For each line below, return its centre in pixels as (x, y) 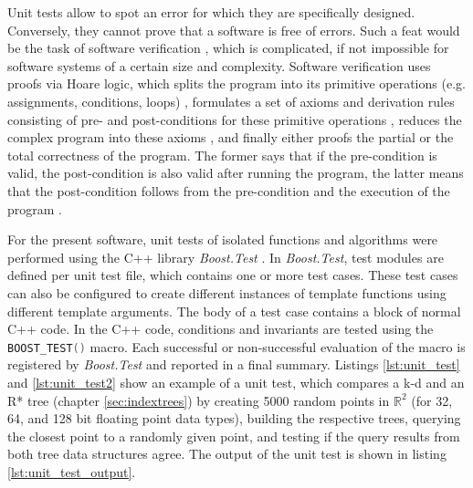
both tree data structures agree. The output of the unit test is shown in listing (227, 454)
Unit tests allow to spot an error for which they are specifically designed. (211, 12)
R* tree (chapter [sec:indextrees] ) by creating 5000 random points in (199, 400)
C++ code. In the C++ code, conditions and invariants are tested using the (221, 329)
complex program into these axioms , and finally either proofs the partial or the (231, 137)
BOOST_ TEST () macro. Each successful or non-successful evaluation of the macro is (236, 346)
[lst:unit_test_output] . (72, 471)
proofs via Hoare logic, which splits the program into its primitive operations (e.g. (236, 83)
